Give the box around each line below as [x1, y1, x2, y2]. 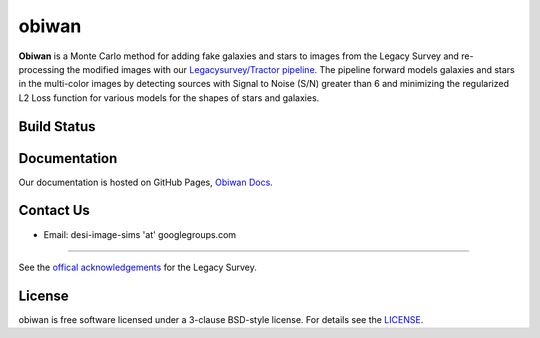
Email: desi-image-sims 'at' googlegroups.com [43, 228, 237, 240]
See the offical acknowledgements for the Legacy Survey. [18, 261, 257, 273]
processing [18, 63, 65, 75]
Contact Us [18, 202, 90, 219]
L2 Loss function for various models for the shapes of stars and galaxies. [18, 91, 320, 104]
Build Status [18, 118, 96, 135]
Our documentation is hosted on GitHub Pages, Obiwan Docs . [18, 176, 274, 188]
